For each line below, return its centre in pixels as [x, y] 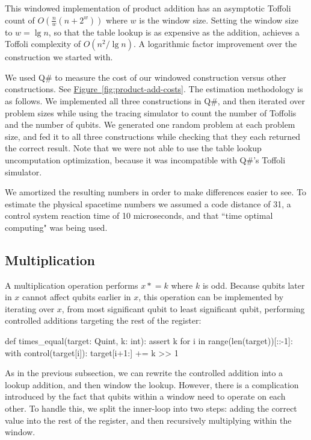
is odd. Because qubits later [254, 285]
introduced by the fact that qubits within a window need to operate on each [145, 396]
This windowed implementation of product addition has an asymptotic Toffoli [148, 8]
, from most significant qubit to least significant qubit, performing [183, 308]
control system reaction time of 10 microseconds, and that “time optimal [139, 215]
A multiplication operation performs [72, 285]
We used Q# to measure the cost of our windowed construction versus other [146, 77]
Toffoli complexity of [43, 44]
